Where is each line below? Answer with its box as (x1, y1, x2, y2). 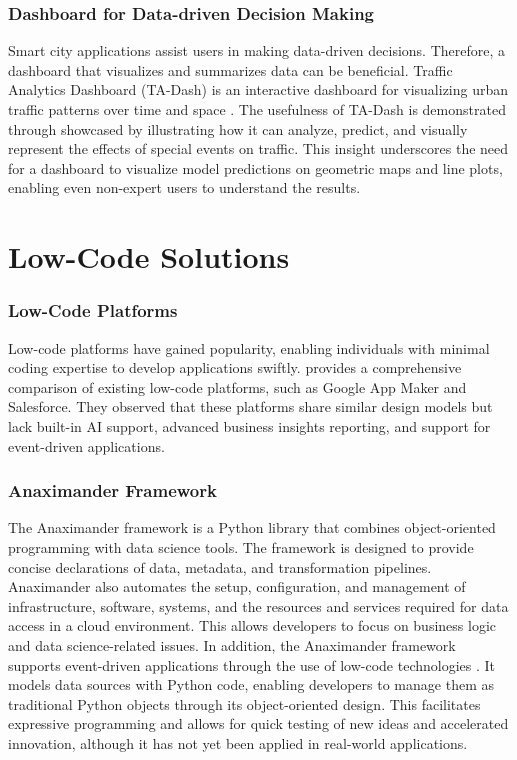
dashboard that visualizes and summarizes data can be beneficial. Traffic (8, 59, 453, 80)
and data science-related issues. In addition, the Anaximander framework (8, 634, 456, 655)
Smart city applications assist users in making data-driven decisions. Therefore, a (8, 40, 506, 61)
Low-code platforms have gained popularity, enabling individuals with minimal (8, 337, 490, 358)
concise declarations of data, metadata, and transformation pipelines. (8, 556, 432, 577)
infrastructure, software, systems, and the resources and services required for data (8, 595, 509, 616)
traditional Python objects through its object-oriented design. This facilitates (8, 693, 481, 714)
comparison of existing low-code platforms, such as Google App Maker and (8, 376, 467, 397)
